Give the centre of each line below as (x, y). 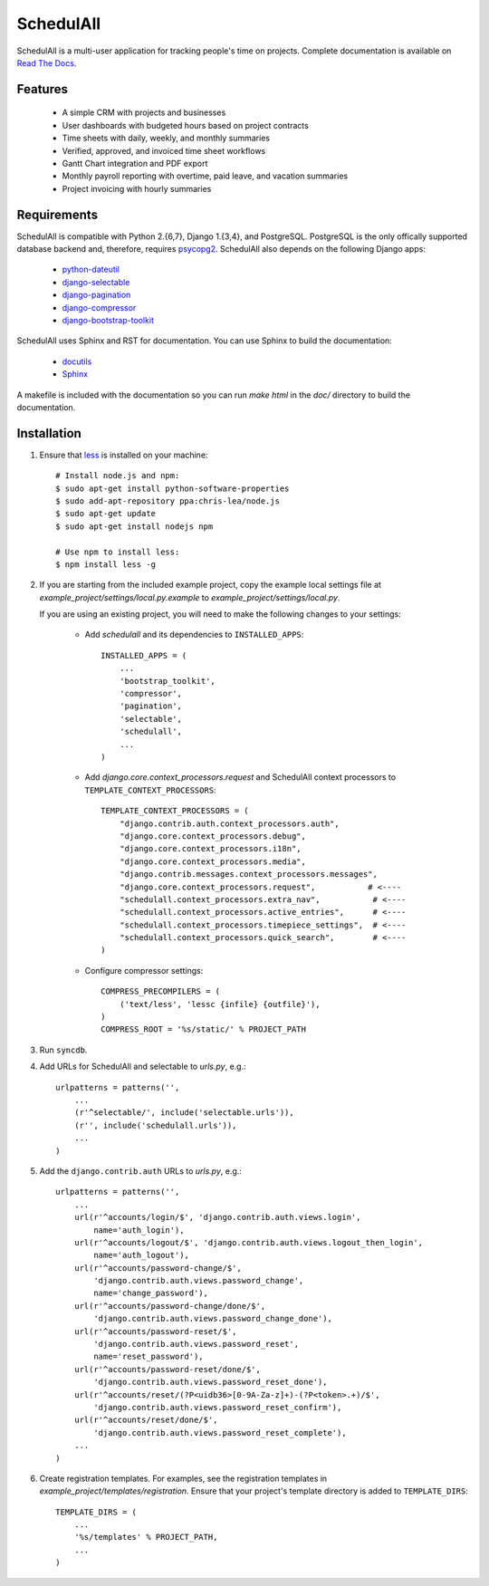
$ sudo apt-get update (106, 514)
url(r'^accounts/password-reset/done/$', (168, 1369)
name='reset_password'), (149, 1357)
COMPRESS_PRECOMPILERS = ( (161, 991)
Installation (49, 433)
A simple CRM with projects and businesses (144, 112)
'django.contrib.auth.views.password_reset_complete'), (221, 1432)
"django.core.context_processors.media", (213, 861)
